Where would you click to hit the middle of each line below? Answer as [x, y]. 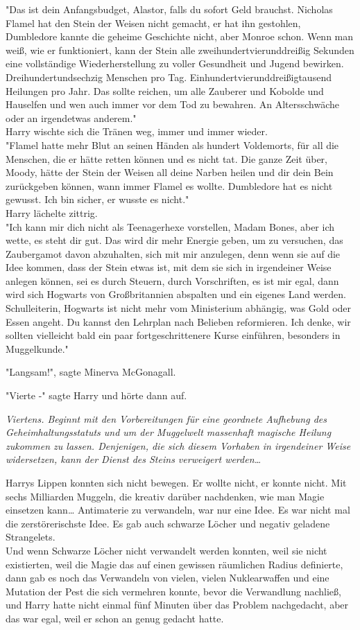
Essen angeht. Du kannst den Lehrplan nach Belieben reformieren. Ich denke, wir [178, 321]
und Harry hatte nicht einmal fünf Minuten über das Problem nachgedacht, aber [177, 605]
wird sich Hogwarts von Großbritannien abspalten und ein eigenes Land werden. [176, 294]
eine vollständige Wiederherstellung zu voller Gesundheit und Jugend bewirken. [175, 63]
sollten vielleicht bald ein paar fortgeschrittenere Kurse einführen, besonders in [173, 335]
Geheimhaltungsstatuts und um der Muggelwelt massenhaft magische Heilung [169, 432]
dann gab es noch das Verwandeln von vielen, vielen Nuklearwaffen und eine [168, 578]
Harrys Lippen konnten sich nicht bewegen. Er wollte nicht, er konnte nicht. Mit [176, 482]
